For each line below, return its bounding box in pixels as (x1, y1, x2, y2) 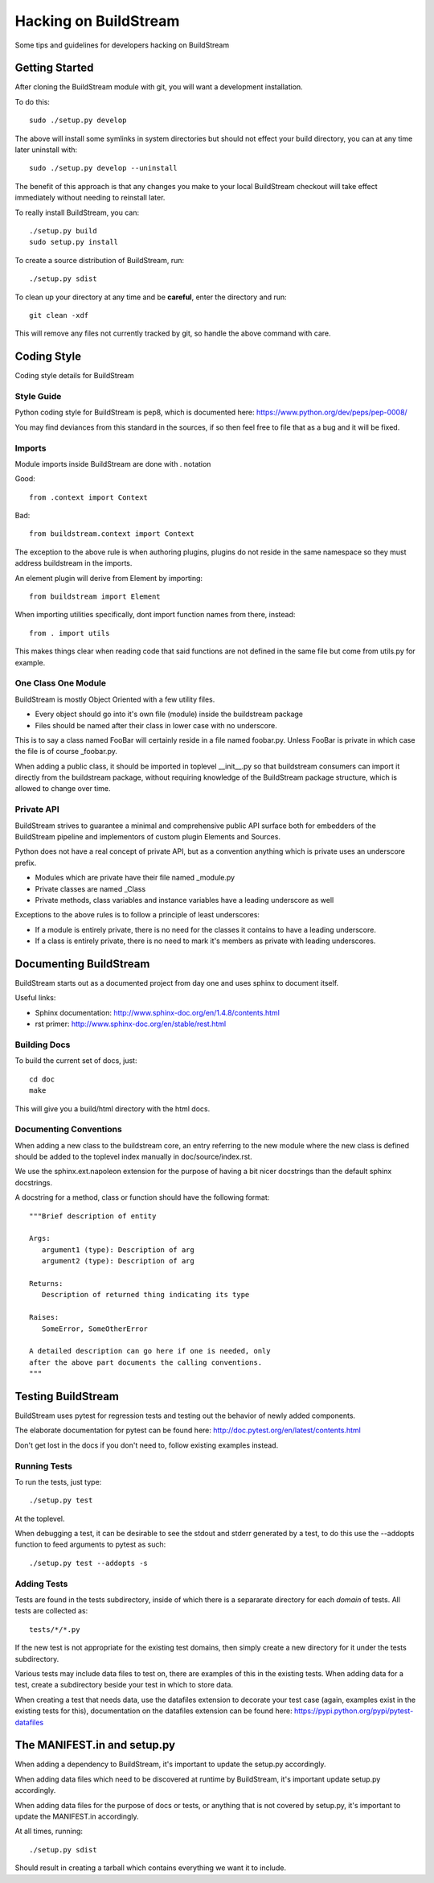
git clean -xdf (29, 311, 89, 319)
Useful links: (14, 993, 56, 1003)
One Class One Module (14, 678, 106, 689)
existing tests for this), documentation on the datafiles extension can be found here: (14, 1706, 293, 1716)
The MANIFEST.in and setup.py (14, 1738, 176, 1752)
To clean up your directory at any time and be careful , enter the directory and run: (14, 292, 287, 302)
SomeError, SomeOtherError (41, 1324, 149, 1333)
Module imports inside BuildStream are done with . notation (14, 459, 211, 468)
